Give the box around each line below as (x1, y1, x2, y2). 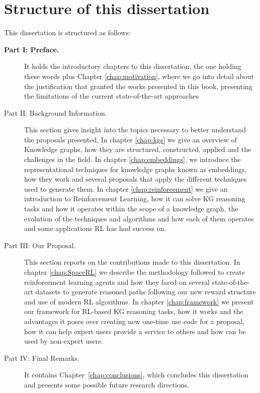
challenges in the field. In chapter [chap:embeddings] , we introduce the (24, 154, 241, 165)
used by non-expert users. (24, 336, 103, 346)
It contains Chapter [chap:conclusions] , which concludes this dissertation (24, 369, 248, 380)
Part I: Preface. (4, 44, 59, 54)
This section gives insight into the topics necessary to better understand (24, 124, 246, 135)
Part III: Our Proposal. (4, 240, 76, 250)
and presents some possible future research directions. (24, 379, 190, 389)
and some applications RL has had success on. (24, 223, 166, 233)
